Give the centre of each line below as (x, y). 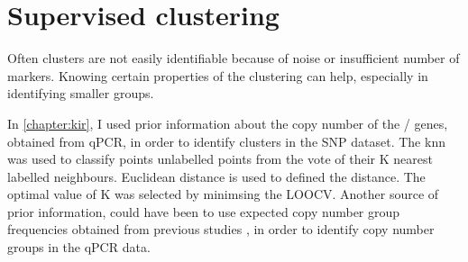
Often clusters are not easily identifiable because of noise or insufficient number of (234, 58)
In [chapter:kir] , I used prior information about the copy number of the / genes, (228, 123)
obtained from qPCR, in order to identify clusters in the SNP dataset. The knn (226, 141)
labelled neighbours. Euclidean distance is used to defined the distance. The (216, 176)
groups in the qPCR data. (79, 247)
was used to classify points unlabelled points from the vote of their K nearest (220, 159)
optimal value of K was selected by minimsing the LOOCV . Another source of (223, 194)
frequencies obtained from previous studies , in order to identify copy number (221, 229)
